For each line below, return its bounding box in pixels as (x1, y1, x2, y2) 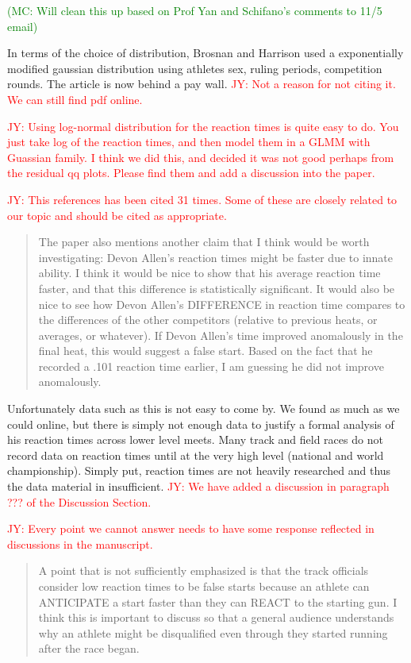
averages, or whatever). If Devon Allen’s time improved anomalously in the (38, 326, 403, 343)
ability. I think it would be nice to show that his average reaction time (38, 264, 381, 281)
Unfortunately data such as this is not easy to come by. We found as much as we (7, 400, 400, 417)
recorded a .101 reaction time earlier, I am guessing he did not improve (38, 357, 384, 374)
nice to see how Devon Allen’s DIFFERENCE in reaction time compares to (38, 295, 405, 312)
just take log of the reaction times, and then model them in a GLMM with (7, 133, 371, 150)
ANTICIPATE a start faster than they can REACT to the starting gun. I (38, 593, 398, 610)
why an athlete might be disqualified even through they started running (38, 624, 388, 641)
